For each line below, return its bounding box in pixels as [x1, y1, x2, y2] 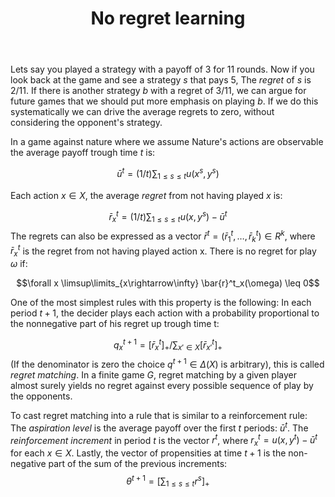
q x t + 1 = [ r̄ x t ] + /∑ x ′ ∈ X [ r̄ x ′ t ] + [113, 337, 223, 353]
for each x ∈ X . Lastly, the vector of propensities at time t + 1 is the [10, 447, 287, 459]
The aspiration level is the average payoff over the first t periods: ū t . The [10, 420, 309, 434]
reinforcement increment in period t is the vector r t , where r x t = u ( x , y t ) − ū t [10, 432, 318, 449]
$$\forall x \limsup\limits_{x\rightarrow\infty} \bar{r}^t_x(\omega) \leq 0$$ [16, 277, 320, 289]
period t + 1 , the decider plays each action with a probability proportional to [10, 307, 320, 319]
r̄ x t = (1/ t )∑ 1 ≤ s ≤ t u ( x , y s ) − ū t [108, 208, 228, 225]
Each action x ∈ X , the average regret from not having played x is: [10, 189, 283, 201]
